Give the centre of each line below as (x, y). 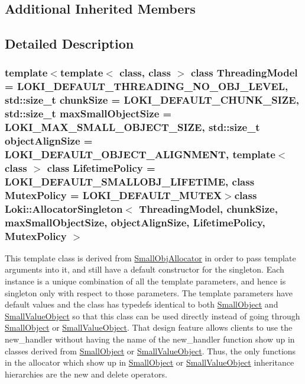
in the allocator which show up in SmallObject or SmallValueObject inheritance (150, 362)
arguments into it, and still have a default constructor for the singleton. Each (145, 269)
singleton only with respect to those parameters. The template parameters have (149, 292)
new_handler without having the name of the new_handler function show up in (150, 339)
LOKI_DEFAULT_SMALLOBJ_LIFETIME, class (130, 181)
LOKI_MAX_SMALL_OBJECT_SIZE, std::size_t (132, 127)
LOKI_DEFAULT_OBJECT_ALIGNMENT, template (140, 154)
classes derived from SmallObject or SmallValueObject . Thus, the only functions (150, 351)
